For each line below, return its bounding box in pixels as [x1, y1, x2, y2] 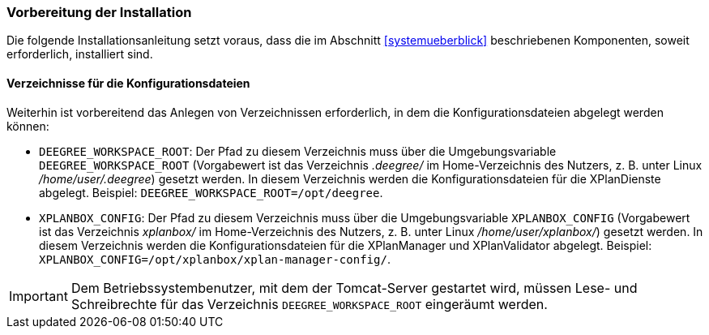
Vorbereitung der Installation [6, 4, 192, 20]
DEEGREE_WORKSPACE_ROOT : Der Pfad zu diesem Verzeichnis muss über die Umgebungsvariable [39, 144, 557, 158]
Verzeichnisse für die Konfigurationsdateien [6, 75, 250, 90]
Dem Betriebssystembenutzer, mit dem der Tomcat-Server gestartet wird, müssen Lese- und [70, 279, 638, 296]
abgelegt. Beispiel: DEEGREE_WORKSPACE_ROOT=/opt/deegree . [39, 185, 383, 200]
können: [6, 118, 49, 133]
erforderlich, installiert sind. [6, 47, 153, 62]
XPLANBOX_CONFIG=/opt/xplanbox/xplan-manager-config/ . [39, 251, 391, 266]
